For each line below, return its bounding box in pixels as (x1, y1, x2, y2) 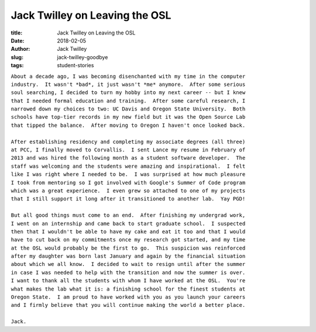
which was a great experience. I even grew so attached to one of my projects (11, 187, 246, 194)
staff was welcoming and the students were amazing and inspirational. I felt (11, 162, 246, 170)
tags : (11, 62, 24, 69)
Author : (11, 46, 30, 53)
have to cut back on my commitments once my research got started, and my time (11, 237, 246, 243)
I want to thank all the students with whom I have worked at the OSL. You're (11, 278, 246, 284)
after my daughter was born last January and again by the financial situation (11, 253, 246, 260)
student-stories (57, 62, 94, 69)
